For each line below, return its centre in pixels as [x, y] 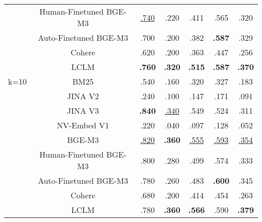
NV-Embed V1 [83, 125]
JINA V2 [83, 96]
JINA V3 [83, 110]
